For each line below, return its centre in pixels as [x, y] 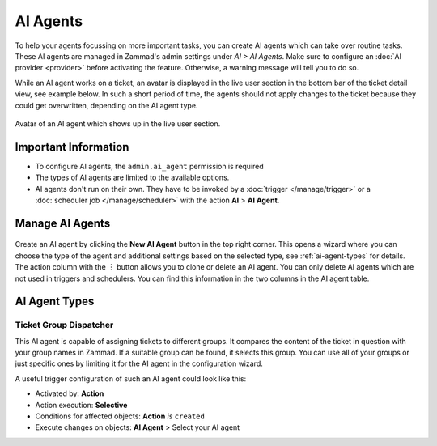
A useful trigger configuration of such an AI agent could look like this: [131, 378]
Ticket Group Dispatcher [64, 325]
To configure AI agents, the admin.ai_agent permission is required [150, 166]
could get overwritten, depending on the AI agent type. [106, 105]
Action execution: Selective [81, 405]
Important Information [72, 147]
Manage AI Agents [63, 223]
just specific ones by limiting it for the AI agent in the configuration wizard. [139, 363]
